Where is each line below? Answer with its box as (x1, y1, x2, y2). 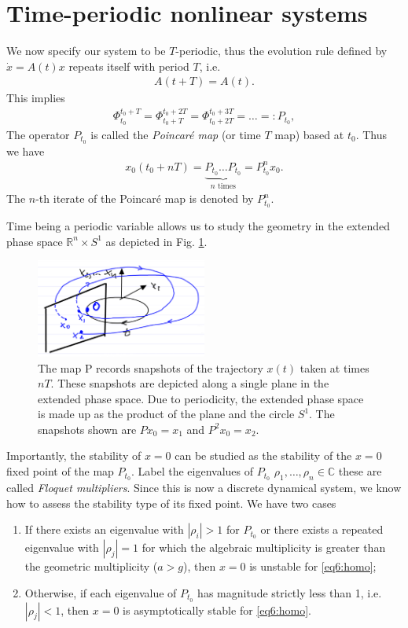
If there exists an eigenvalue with (24, 521, 184, 538)
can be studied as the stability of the (175, 447, 352, 464)
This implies (6, 90, 65, 106)
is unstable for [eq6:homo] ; (249, 558, 377, 575)
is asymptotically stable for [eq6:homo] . (123, 601, 311, 618)
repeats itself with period (68, 57, 189, 74)
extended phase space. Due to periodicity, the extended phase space (38, 390, 364, 406)
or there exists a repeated (260, 521, 384, 538)
